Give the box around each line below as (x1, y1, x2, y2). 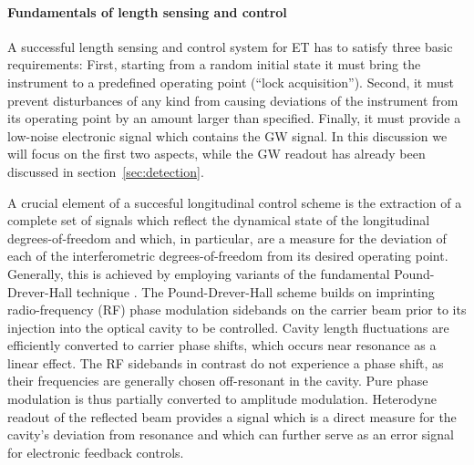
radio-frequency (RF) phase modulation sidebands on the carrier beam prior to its (7, 300, 467, 319)
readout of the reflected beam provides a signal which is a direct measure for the (7, 407, 457, 426)
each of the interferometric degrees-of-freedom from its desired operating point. (7, 246, 448, 265)
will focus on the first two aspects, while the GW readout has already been (7, 144, 426, 163)
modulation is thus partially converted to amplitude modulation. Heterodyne (7, 389, 437, 408)
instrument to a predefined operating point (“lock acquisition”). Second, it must (7, 72, 454, 91)
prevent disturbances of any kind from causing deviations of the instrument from (7, 90, 459, 109)
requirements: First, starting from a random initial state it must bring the (7, 55, 421, 74)
